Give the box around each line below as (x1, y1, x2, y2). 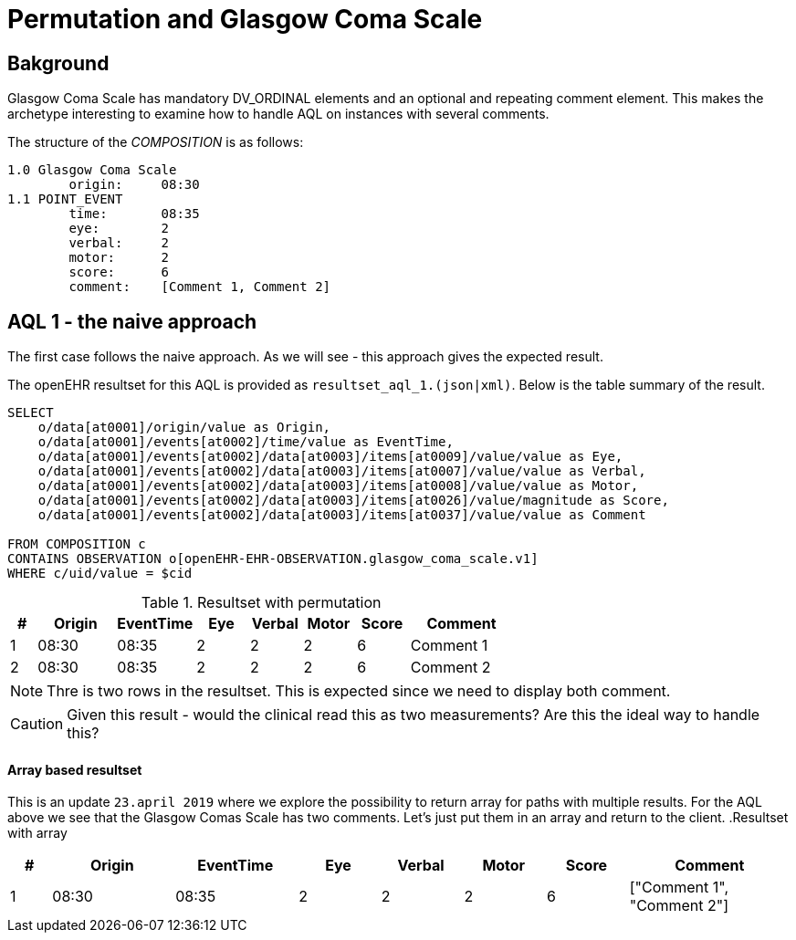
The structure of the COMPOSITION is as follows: (7, 134, 304, 151)
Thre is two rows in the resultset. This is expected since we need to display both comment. (47, 682, 671, 701)
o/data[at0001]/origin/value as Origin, (37, 420, 331, 435)
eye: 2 (68, 221, 170, 236)
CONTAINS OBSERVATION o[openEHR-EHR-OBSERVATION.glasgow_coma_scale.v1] (7, 551, 539, 567)
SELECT (7, 405, 54, 421)
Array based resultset (7, 761, 142, 778)
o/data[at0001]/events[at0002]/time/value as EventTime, (37, 434, 454, 450)
